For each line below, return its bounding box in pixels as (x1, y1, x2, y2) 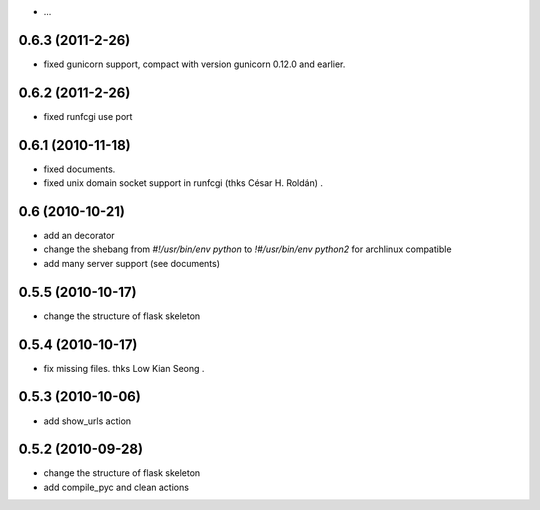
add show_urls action (43, 415, 132, 427)
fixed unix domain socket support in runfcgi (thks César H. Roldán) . (43, 177, 324, 189)
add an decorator (43, 230, 115, 242)
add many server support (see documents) (43, 257, 220, 269)
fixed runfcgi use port (43, 110, 133, 122)
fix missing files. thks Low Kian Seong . (43, 362, 205, 374)
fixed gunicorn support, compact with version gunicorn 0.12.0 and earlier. (43, 58, 346, 70)
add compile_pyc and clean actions (43, 481, 190, 493)
